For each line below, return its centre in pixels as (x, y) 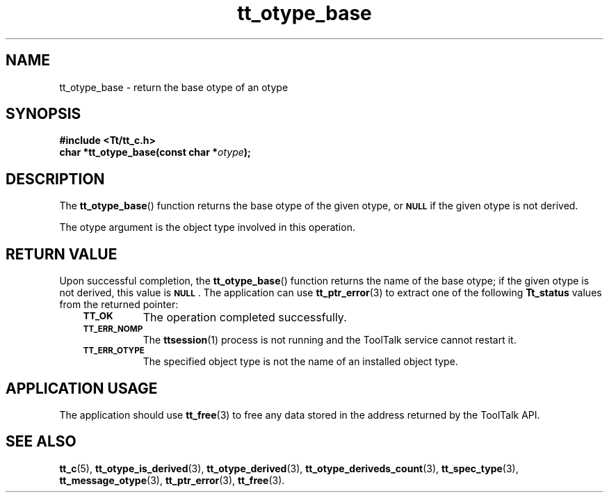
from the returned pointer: (119, 305)
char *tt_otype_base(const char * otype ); (155, 152)
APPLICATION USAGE (82, 388)
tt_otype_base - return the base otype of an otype (174, 87)
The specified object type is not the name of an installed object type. (300, 362)
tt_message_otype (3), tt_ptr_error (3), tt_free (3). (172, 480)
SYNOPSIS (43, 114)
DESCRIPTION (55, 179)
